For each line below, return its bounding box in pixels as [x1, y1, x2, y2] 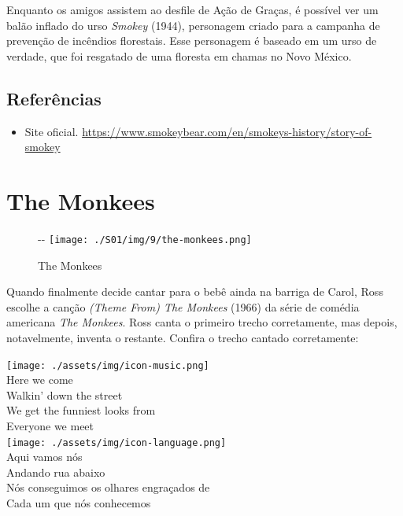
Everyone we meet [6, 417, 94, 433]
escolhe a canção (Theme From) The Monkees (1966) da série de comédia [6, 298, 360, 315]
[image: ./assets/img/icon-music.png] [6, 359, 209, 371]
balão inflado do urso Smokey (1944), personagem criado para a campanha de [6, 17, 380, 33]
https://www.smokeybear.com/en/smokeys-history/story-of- [82, 123, 372, 139]
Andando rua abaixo [6, 463, 105, 480]
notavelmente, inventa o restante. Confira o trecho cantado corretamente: [6, 329, 359, 345]
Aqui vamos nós [6, 448, 83, 465]
